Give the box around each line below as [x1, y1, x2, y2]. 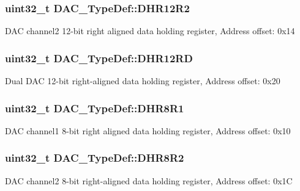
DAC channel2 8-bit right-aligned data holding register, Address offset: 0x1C [5, 174, 293, 187]
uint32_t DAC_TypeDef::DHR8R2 [5, 150, 184, 165]
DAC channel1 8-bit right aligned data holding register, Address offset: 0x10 [5, 124, 291, 137]
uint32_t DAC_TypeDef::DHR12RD [5, 50, 193, 65]
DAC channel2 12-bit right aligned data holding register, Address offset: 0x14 [5, 24, 295, 37]
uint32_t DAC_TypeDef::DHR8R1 [5, 100, 184, 115]
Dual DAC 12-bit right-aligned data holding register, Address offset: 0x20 [5, 74, 280, 87]
